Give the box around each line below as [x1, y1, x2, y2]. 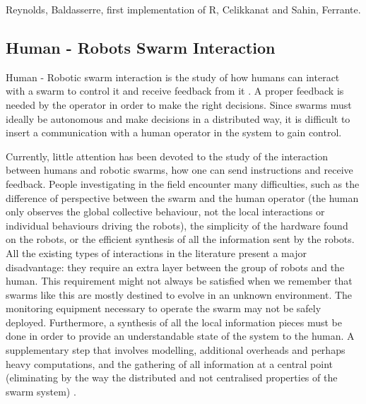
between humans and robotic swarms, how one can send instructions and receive [6, 162, 353, 177]
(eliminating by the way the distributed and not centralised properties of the [6, 370, 338, 385]
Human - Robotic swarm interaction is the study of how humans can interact [6, 69, 340, 84]
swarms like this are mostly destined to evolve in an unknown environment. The [6, 287, 353, 302]
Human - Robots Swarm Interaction [6, 36, 276, 58]
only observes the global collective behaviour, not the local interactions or [6, 204, 325, 219]
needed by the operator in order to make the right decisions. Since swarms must [6, 97, 352, 112]
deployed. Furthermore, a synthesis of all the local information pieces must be [6, 314, 342, 329]
